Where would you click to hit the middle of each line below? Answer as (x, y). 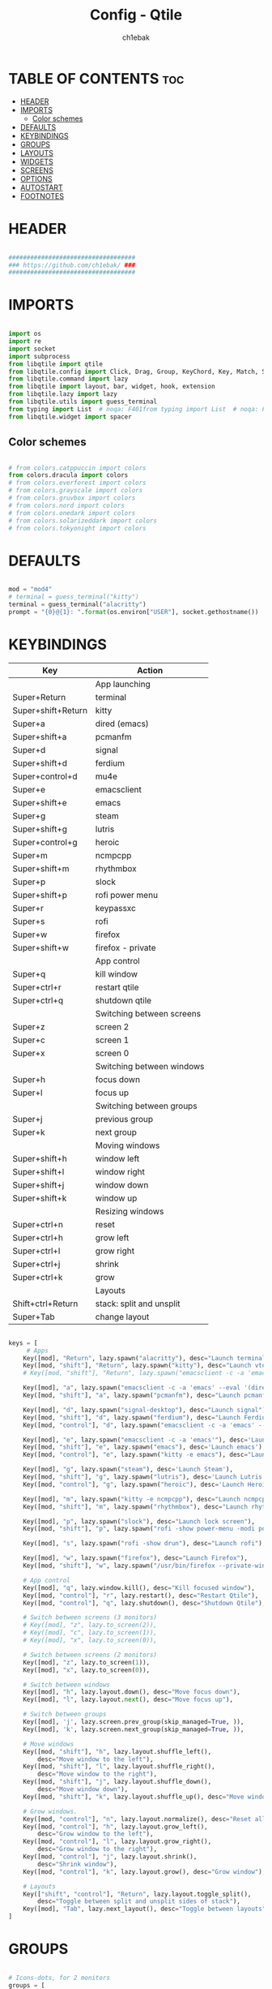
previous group (124, 1119)
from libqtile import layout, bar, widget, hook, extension (112, 387)
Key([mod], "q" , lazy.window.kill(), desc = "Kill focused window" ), (139, 1587)
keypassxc (115, 908)
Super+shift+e (40, 802)
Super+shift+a (40, 737)
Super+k (29, 1132)
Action (150, 670)
